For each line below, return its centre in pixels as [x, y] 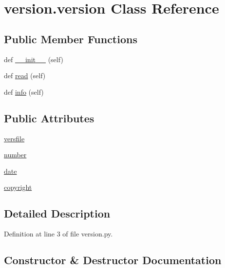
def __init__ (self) [34, 59]
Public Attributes [49, 118]
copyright [18, 187]
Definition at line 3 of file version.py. [58, 234]
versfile [14, 138]
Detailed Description [57, 213]
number [15, 155]
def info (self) [24, 92]
